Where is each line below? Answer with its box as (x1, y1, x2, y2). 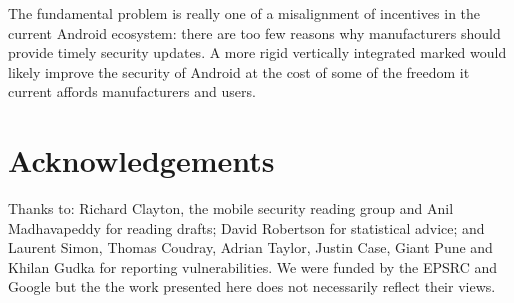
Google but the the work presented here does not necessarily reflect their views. (8, 276, 496, 297)
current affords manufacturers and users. (8, 81, 256, 102)
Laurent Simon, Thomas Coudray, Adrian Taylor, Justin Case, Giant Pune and (8, 237, 493, 258)
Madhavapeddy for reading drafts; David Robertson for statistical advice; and (8, 217, 485, 238)
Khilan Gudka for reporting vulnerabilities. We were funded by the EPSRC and (8, 256, 498, 277)
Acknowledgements (8, 140, 275, 181)
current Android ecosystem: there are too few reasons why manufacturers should (8, 22, 501, 43)
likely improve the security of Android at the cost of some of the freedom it (8, 61, 470, 82)
